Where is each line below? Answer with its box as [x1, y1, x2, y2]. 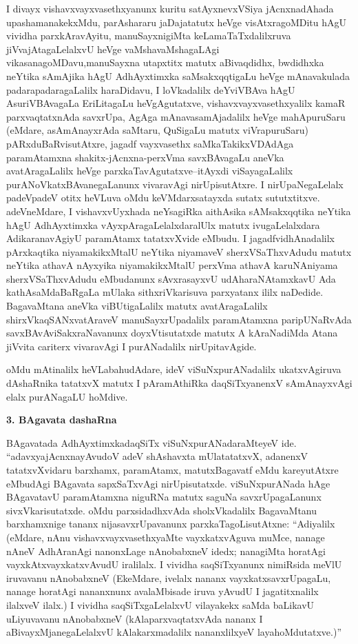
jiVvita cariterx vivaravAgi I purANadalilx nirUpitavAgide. [6, 339, 257, 353]
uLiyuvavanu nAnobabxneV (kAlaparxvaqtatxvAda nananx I [6, 611, 263, 625]
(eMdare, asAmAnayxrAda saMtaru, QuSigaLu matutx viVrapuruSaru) [6, 123, 308, 137]
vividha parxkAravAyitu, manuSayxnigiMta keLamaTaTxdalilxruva [6, 28, 291, 43]
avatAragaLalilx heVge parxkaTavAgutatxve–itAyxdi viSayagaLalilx [6, 163, 293, 178]
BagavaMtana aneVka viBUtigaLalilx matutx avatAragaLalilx [6, 299, 268, 313]
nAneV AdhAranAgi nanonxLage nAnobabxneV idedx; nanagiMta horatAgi [6, 543, 326, 558]
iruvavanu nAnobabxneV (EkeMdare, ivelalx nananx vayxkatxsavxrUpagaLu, [6, 570, 331, 585]
